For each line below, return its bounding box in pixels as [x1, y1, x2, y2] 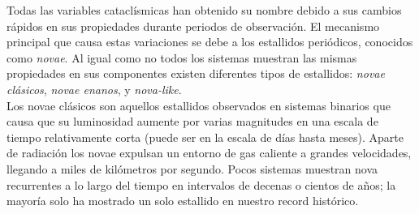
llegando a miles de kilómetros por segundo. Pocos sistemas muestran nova [6, 160, 378, 177]
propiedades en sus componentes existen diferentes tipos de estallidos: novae [6, 65, 385, 82]
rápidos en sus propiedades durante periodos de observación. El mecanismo [6, 17, 380, 34]
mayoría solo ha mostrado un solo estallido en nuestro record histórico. [6, 192, 359, 209]
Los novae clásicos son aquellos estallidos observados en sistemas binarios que [6, 96, 391, 113]
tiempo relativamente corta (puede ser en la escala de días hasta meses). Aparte [6, 128, 404, 145]
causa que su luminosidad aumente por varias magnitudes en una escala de [6, 113, 378, 130]
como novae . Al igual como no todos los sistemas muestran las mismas [6, 49, 357, 66]
